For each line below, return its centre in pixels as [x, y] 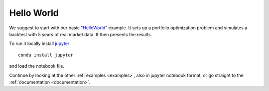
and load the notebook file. [37, 66]
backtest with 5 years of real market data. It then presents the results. [80, 34]
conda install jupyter [46, 55]
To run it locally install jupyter [39, 44]
